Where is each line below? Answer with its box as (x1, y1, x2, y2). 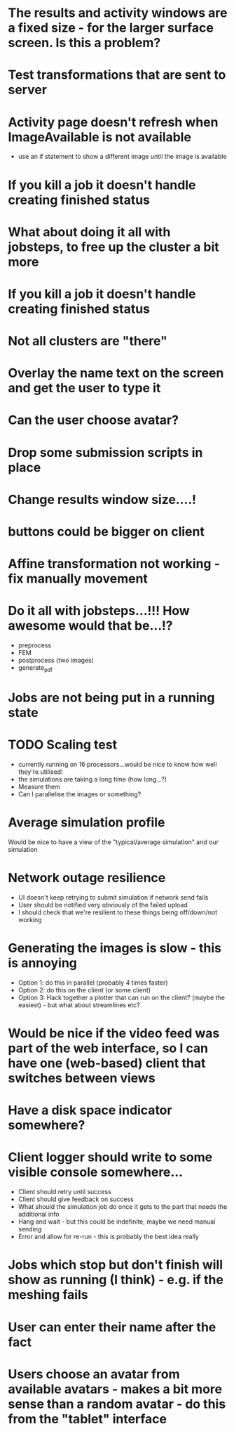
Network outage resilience (8, 870, 166, 886)
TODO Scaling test (8, 737, 118, 753)
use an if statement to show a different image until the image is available (18, 153, 227, 161)
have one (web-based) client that (8, 1056, 206, 1071)
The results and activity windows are (8, 5, 228, 21)
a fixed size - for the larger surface (8, 20, 214, 36)
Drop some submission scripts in (8, 444, 203, 460)
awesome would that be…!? (8, 618, 174, 634)
